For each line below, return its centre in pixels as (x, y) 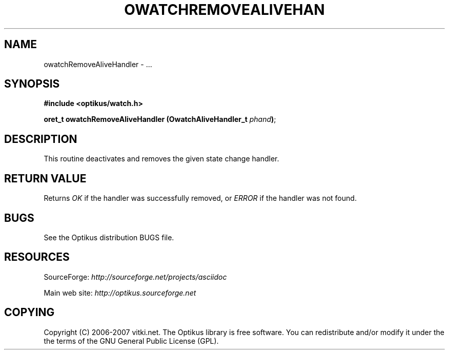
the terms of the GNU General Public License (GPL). (131, 341)
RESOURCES (37, 257)
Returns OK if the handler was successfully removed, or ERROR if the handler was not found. (200, 198)
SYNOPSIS (32, 84)
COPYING (29, 313)
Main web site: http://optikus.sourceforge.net (120, 293)
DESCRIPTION (41, 139)
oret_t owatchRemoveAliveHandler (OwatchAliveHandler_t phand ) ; (160, 119)
